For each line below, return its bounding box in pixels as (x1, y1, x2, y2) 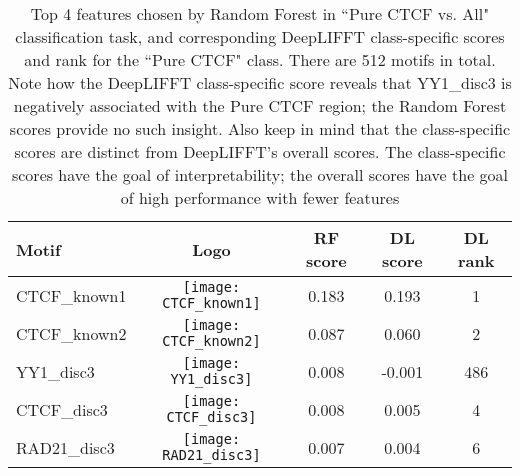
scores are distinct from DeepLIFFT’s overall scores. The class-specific (14, 140, 506, 163)
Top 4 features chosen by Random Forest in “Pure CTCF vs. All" (30, 2, 490, 25)
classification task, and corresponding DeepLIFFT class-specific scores (15, 25, 505, 48)
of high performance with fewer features (120, 186, 400, 209)
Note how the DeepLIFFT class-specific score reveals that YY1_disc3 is (8, 71, 512, 94)
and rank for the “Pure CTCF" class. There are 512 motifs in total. (24, 48, 496, 71)
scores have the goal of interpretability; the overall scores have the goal (11, 163, 509, 186)
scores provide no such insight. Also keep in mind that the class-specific (9, 117, 511, 140)
